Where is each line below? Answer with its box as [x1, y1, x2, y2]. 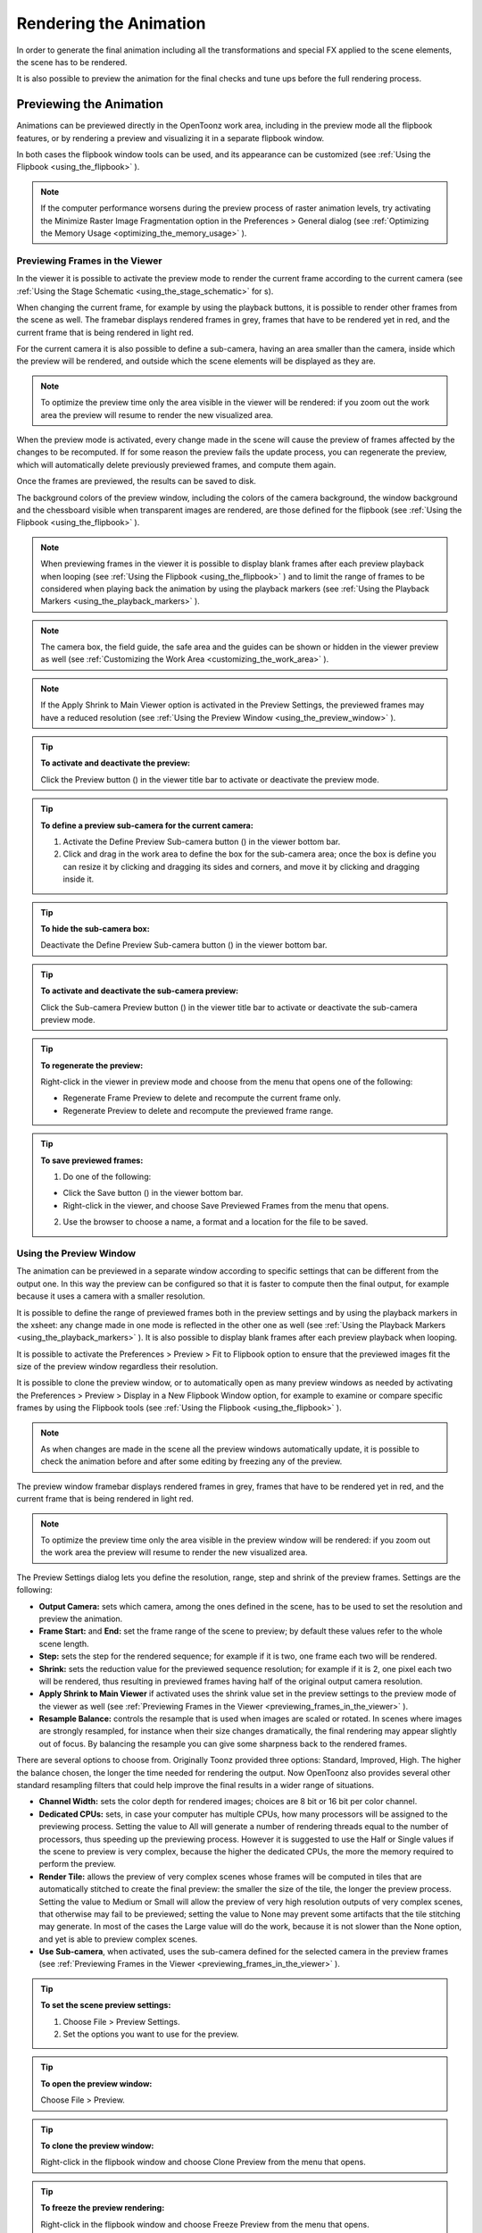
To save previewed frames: [40, 1155, 144, 1166]
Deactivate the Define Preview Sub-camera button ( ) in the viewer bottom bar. [40, 940, 328, 950]
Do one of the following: [62, 1171, 152, 1183]
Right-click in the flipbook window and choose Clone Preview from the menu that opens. [40, 2157, 366, 2168]
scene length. [38, 1638, 89, 1649]
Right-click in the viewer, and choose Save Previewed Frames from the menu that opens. [62, 1200, 389, 1210]
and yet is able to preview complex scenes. [38, 1934, 198, 1944]
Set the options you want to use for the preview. [62, 2028, 239, 2040]
